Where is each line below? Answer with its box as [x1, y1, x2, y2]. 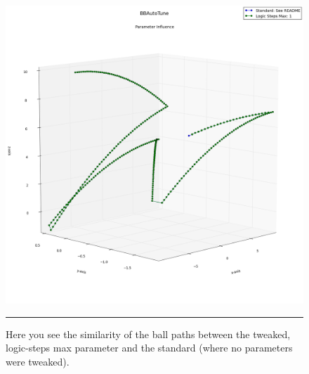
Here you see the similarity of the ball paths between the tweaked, [6, 326, 291, 341]
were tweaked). [6, 354, 70, 368]
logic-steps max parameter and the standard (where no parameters [6, 340, 293, 355]
